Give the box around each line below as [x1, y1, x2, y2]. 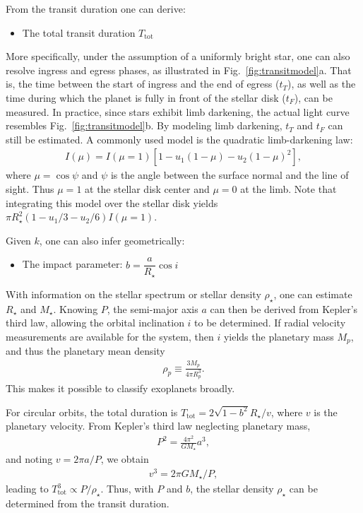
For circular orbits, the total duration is [6, 404, 178, 419]
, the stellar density [190, 481, 274, 496]
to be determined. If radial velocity [194, 315, 346, 330]
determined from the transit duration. [6, 495, 169, 510]
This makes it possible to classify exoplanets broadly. [6, 380, 235, 395]
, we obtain [100, 452, 149, 466]
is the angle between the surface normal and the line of [110, 167, 349, 182]
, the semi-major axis [107, 301, 198, 316]
